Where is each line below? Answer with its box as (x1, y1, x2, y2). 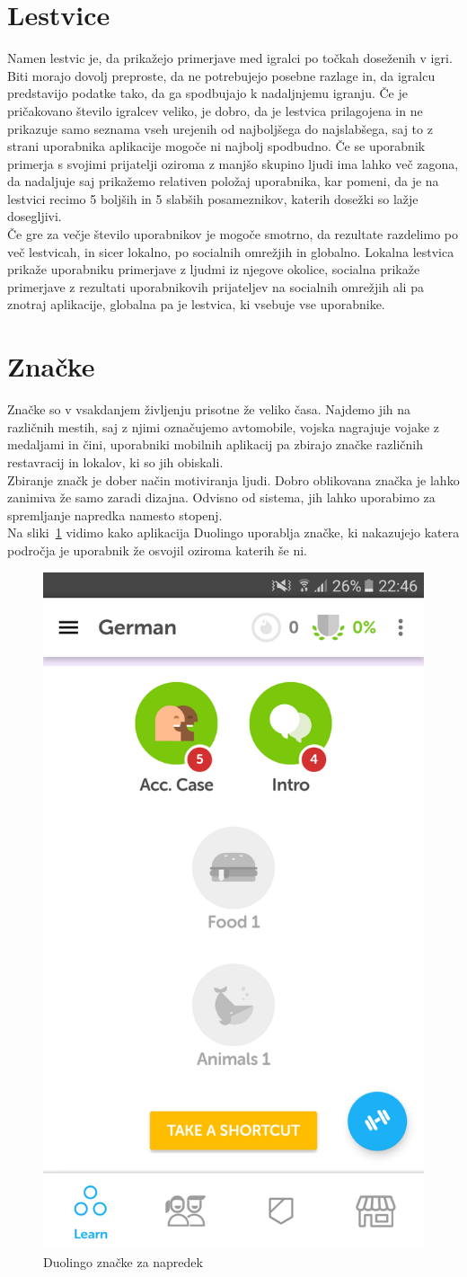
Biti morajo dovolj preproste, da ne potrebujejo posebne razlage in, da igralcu (7, 66, 436, 84)
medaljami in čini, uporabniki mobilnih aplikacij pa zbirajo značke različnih (7, 435, 423, 454)
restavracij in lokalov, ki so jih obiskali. (7, 452, 224, 471)
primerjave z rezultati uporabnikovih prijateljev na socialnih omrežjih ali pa (7, 277, 424, 296)
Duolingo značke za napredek (43, 1252, 203, 1271)
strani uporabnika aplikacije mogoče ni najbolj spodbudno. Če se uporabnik (7, 137, 426, 155)
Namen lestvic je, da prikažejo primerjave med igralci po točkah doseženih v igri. (7, 49, 453, 67)
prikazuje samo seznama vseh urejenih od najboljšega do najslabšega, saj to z (7, 119, 433, 137)
